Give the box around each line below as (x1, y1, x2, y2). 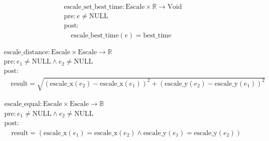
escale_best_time (71, 32, 119, 39)
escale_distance (3, 49, 48, 56)
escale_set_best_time (64, 3, 123, 11)
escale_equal (4, 100, 40, 107)
